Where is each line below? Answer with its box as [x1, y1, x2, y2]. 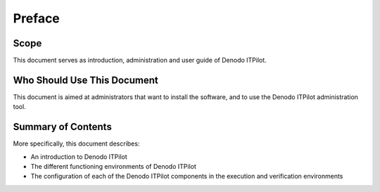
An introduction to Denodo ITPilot [30, 152, 128, 161]
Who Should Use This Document [13, 74, 158, 86]
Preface [13, 11, 60, 26]
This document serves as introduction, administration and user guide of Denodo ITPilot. [13, 56, 267, 65]
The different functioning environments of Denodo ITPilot [30, 162, 196, 171]
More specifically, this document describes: [13, 139, 140, 148]
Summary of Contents [13, 121, 112, 133]
